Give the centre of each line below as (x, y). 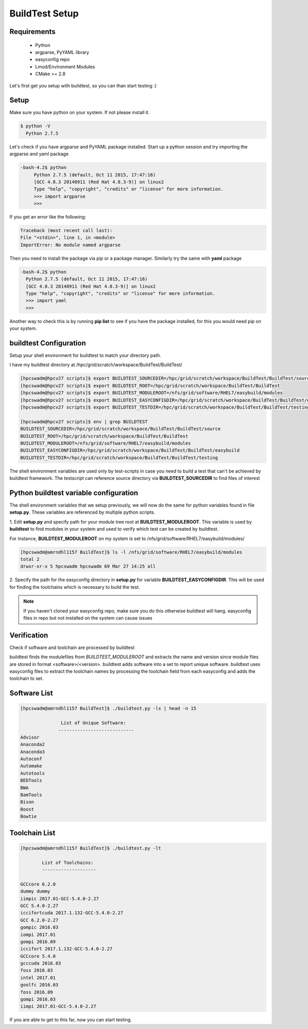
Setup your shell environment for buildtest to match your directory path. (85, 355)
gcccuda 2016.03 (41, 963)
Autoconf (31, 759)
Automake (31, 766)
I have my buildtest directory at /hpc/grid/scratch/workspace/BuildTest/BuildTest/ (96, 365)
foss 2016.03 (37, 970)
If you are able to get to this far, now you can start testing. (71, 1020)
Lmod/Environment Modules (65, 66)
